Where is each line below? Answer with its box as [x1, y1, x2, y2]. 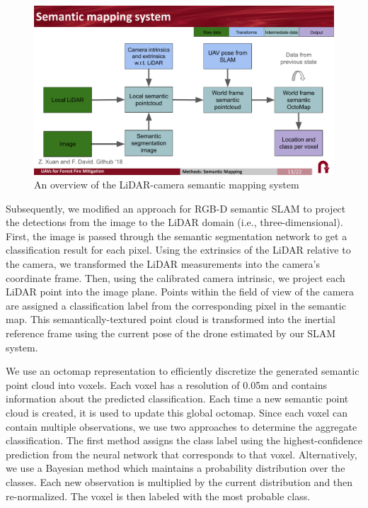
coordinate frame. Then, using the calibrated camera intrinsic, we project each [6, 270, 345, 285]
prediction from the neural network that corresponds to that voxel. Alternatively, [6, 446, 357, 461]
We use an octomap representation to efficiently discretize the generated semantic [6, 363, 360, 378]
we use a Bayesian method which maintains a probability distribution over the [6, 461, 345, 475]
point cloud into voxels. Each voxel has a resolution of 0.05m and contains [6, 377, 327, 392]
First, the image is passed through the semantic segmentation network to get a [6, 228, 347, 243]
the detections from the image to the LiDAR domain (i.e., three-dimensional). [6, 215, 343, 230]
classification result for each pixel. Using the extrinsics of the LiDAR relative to [6, 242, 351, 257]
